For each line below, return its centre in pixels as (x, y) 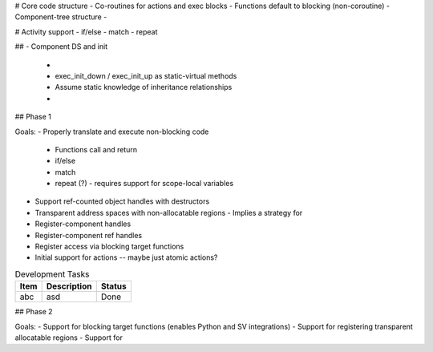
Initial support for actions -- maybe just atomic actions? (126, 257)
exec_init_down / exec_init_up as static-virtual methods (146, 75)
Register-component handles (83, 224)
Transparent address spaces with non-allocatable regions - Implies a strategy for (169, 212)
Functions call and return (96, 149)
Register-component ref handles (89, 235)
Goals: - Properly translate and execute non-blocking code (112, 131)
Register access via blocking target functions (109, 247)
